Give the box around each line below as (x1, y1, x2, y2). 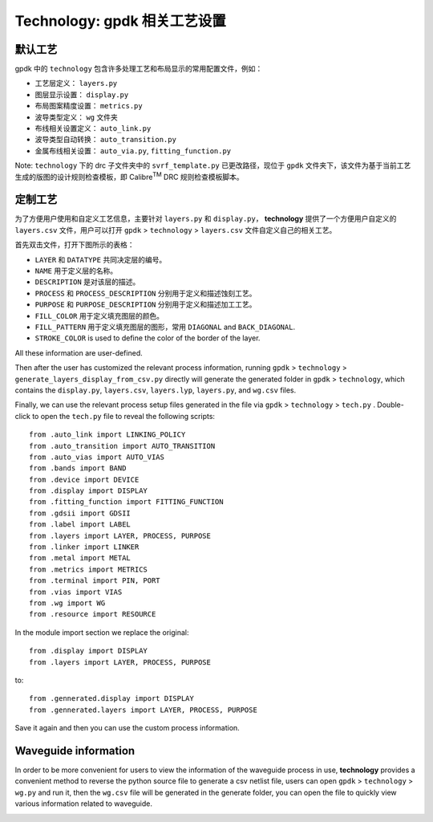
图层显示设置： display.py (34, 89, 129, 100)
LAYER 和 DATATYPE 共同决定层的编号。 (34, 254, 167, 264)
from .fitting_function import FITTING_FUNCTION (29, 498, 224, 507)
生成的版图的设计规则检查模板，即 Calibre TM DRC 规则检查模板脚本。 (14, 170, 244, 181)
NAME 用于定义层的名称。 (34, 266, 118, 276)
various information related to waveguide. (14, 799, 152, 808)
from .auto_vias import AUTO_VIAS (29, 452, 164, 462)
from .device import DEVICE (29, 474, 140, 484)
